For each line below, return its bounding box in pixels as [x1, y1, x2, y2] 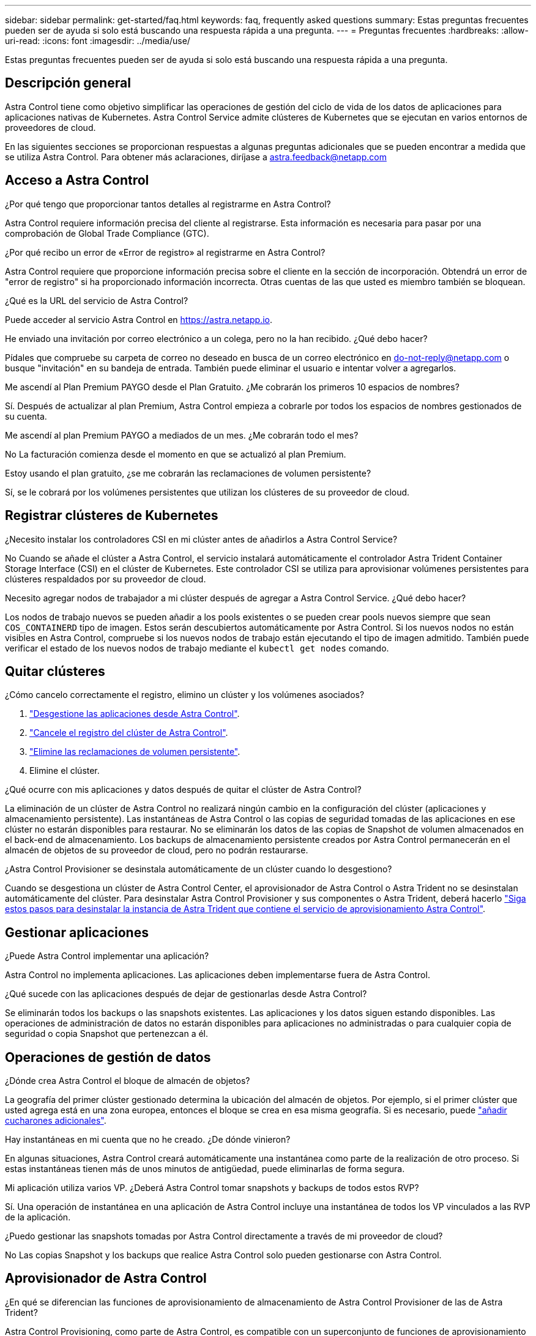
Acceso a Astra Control [5, 173, 149, 188]
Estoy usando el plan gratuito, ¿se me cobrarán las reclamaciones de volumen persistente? [5, 467, 371, 478]
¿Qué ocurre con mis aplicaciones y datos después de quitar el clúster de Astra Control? [5, 784, 362, 795]
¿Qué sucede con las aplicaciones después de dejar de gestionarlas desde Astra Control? [5, 989, 367, 1000]
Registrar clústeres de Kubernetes [5, 508, 218, 524]
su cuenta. [5, 410, 47, 421]
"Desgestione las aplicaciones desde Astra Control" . [29, 708, 240, 719]
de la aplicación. [5, 1212, 71, 1223]
